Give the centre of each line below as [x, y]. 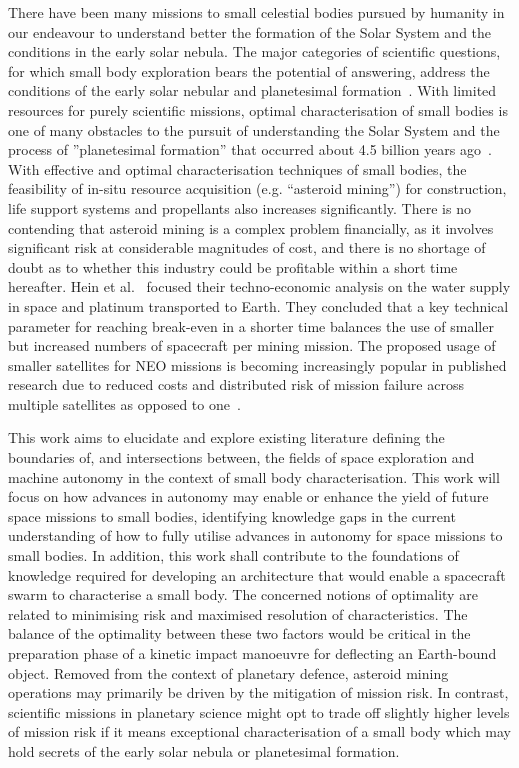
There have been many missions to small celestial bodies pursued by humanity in [256, 12]
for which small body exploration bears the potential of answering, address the [249, 70]
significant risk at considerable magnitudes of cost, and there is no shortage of [247, 247]
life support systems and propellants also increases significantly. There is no [239, 207]
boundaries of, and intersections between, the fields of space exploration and [241, 457]
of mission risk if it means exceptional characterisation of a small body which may [260, 731]
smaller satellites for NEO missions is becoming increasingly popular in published [257, 364]
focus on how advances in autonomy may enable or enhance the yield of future [248, 496]
